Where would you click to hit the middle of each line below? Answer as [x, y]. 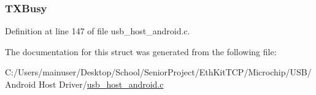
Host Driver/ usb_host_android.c [101, 84]
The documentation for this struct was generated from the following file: [141, 51]
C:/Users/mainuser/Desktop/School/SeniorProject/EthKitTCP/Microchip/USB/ [158, 72]
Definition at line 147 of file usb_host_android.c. [98, 31]
